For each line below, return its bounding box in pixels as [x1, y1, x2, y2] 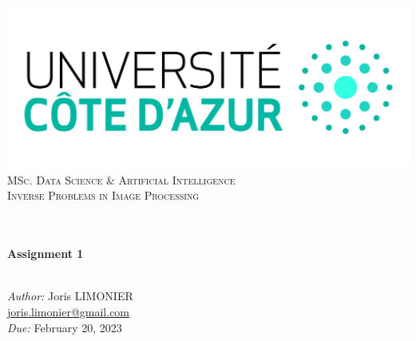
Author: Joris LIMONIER [7, 287, 133, 304]
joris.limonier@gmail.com [7, 303, 130, 320]
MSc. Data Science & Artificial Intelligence [7, 171, 236, 188]
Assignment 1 [7, 245, 84, 262]
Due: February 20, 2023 [7, 319, 122, 335]
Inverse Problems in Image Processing [7, 187, 200, 204]
